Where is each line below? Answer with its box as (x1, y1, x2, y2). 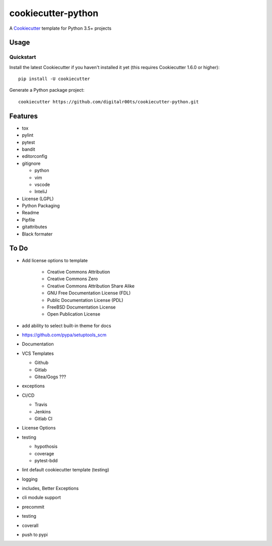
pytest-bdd (34, 457, 58, 463)
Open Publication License (47, 311, 101, 317)
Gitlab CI (34, 415, 53, 421)
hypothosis (34, 444, 58, 450)
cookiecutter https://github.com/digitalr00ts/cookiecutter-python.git (18, 99, 199, 104)
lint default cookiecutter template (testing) (22, 467, 109, 473)
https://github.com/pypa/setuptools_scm (22, 332, 107, 338)
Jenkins (34, 408, 51, 414)
